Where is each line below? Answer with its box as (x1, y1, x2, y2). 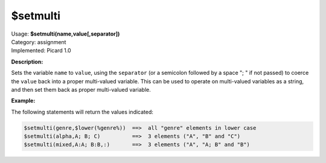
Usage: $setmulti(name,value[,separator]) (11, 30, 120, 37)
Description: (11, 58, 43, 65)
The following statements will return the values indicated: (11, 108, 154, 115)
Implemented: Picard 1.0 (11, 47, 72, 54)
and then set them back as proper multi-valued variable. (11, 86, 151, 93)
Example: (11, 97, 36, 104)
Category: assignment (11, 38, 66, 45)
